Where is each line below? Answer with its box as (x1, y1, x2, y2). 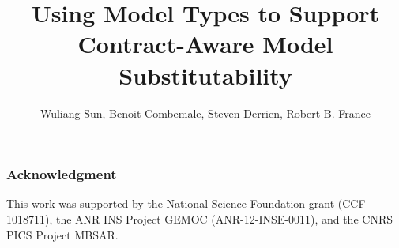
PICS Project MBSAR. (6, 226, 119, 242)
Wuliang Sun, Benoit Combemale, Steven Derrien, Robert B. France (40, 104, 371, 121)
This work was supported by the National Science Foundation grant (6, 195, 335, 212)
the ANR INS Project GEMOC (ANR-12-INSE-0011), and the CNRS (55, 210, 393, 227)
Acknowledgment (6, 164, 117, 184)
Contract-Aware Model (77, 28, 333, 60)
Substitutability (119, 58, 292, 91)
